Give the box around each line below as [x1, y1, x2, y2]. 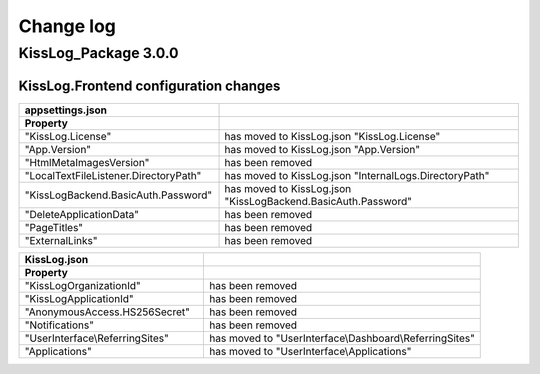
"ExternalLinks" [24, 233, 98, 247]
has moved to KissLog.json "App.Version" [224, 142, 421, 156]
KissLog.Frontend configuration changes [18, 77, 281, 94]
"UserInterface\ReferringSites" [24, 331, 169, 345]
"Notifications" [24, 318, 95, 332]
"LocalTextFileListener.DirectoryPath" [24, 168, 202, 182]
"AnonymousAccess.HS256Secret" [24, 305, 190, 319]
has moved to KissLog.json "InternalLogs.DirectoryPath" [224, 168, 490, 182]
